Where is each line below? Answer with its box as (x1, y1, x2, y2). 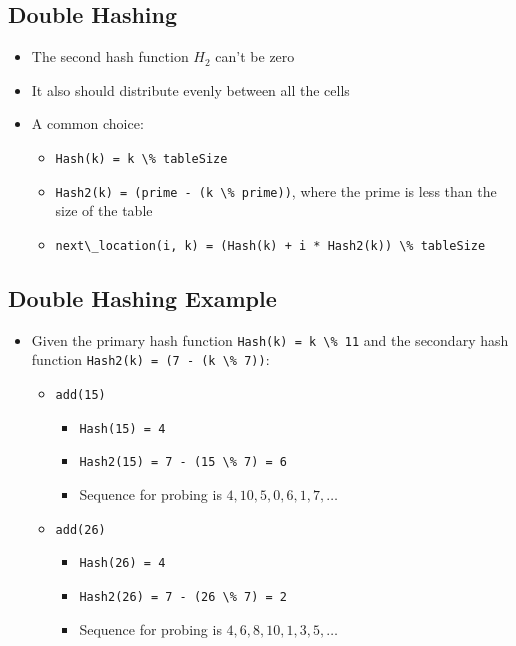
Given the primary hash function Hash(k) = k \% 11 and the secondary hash (31, 329, 509, 350)
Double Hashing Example (8, 282, 277, 313)
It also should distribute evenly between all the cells (31, 79, 350, 100)
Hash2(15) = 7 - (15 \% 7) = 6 (79, 455, 287, 470)
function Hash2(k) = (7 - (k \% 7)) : (31, 349, 270, 370)
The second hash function (31, 46, 189, 67)
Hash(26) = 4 (79, 556, 166, 571)
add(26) (55, 522, 106, 537)
